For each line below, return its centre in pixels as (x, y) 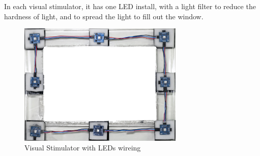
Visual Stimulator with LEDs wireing (83, 148)
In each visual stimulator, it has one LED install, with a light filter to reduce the (130, 6)
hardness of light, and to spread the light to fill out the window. (104, 16)
